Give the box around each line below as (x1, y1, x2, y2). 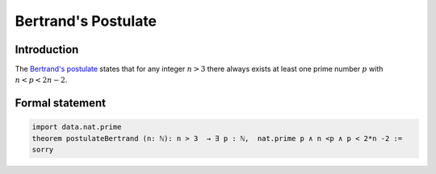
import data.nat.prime (31, 122, 122, 132)
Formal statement (15, 97, 107, 110)
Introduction (15, 43, 79, 56)
